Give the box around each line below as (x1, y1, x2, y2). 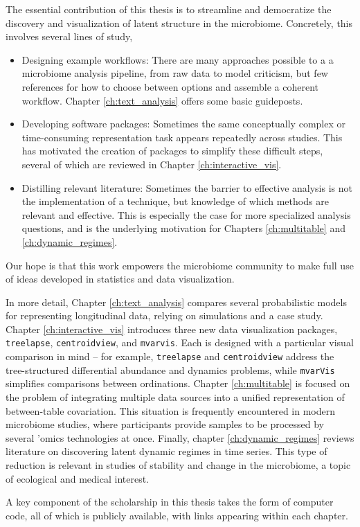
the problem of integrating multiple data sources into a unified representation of (6, 390, 345, 404)
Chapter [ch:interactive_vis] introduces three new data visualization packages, (6, 321, 338, 336)
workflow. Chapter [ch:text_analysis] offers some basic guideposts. (21, 93, 303, 107)
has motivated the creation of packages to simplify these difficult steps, (21, 143, 323, 158)
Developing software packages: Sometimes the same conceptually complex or (21, 116, 345, 131)
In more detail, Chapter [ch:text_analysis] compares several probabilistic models (6, 294, 347, 309)
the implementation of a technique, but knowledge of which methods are (21, 194, 329, 208)
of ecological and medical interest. (6, 471, 149, 485)
